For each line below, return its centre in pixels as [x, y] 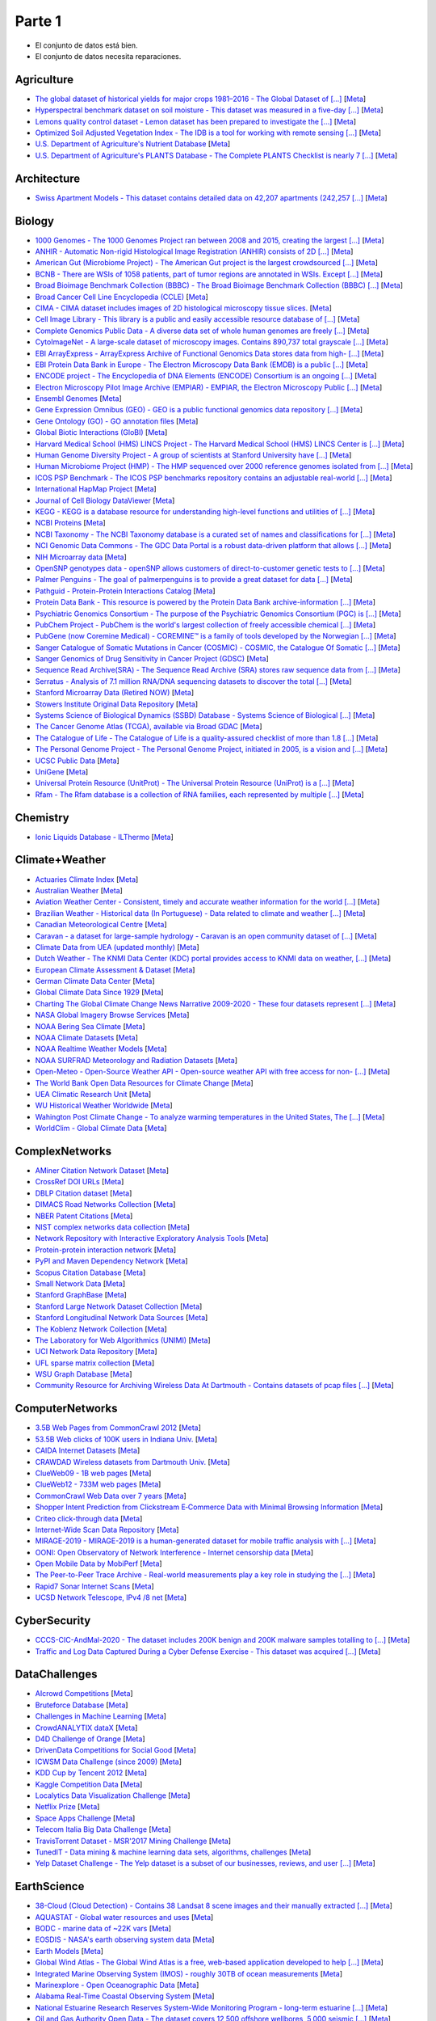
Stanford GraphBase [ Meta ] [81, 1295]
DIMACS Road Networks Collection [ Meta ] [105, 1205]
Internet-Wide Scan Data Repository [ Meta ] [107, 1529]
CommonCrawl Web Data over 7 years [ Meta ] [111, 1496]
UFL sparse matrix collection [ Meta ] [95, 1363]
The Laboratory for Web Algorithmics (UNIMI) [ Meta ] [123, 1340]
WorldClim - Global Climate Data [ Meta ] [101, 1129]
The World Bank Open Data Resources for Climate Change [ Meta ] [144, 1082]
